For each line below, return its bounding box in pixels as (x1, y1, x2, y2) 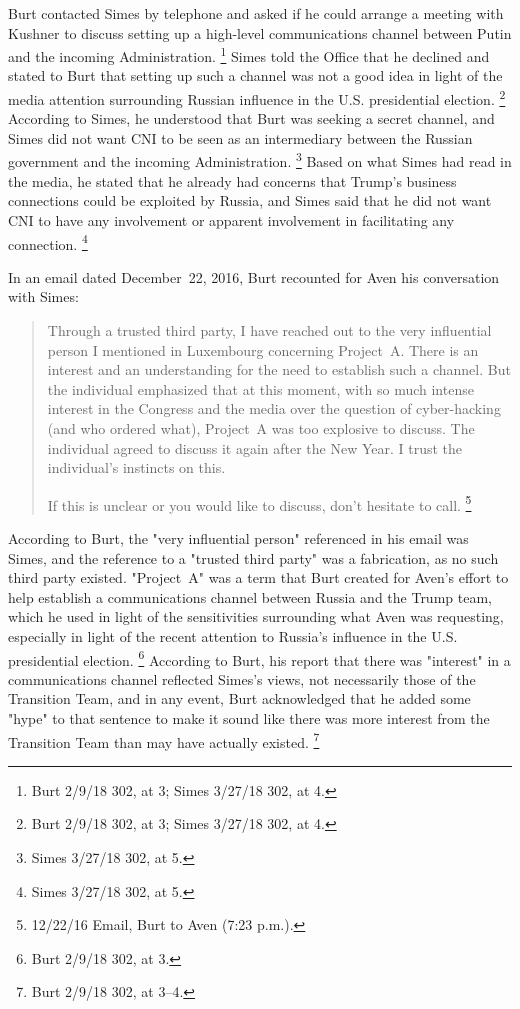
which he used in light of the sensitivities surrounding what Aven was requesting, (8, 606, 504, 627)
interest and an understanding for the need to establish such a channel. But (47, 359, 511, 380)
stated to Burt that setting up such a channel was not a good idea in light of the (8, 65, 503, 86)
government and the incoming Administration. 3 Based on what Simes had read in (8, 148, 512, 172)
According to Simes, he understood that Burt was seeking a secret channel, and (8, 108, 495, 129)
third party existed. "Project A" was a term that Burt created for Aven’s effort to (8, 567, 509, 588)
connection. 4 (8, 230, 88, 254)
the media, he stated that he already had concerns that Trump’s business (8, 170, 457, 191)
